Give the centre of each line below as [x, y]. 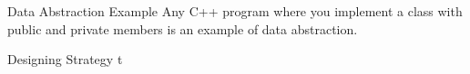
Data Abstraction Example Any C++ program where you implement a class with [235, 11]
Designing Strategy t [65, 59]
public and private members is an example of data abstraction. [183, 28]
